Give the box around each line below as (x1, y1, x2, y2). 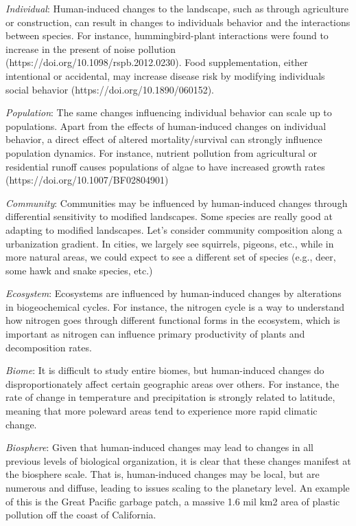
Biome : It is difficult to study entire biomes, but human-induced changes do (5, 363, 324, 377)
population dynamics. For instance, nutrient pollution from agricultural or (5, 145, 318, 160)
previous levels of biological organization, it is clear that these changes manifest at (5, 453, 351, 468)
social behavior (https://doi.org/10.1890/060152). (5, 82, 214, 96)
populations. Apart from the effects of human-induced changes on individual (5, 118, 327, 133)
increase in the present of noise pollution (5, 41, 176, 56)
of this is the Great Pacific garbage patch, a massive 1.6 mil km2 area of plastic (5, 494, 340, 508)
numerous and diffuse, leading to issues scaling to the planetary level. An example (5, 481, 350, 494)
